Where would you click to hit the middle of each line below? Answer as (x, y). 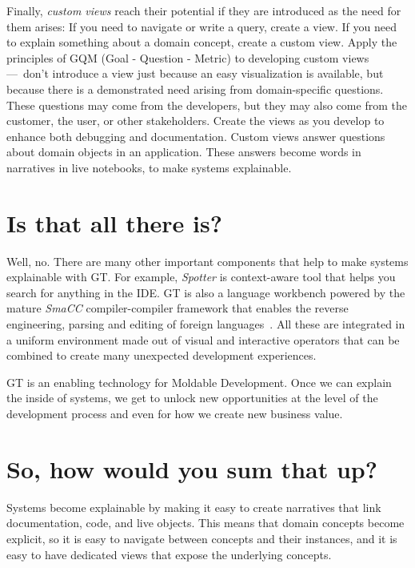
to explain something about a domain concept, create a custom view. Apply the (202, 42)
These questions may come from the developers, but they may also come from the (207, 105)
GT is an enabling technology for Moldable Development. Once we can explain (199, 382)
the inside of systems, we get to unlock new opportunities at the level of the (192, 398)
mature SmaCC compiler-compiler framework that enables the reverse (178, 308)
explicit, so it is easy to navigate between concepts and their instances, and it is (202, 538)
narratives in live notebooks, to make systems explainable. (149, 167)
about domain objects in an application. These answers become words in (184, 152)
